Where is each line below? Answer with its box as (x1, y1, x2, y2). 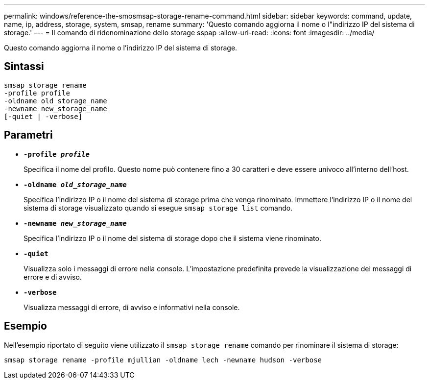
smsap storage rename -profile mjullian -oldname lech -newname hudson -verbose (4, 356, 322, 364)
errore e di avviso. (24, 272, 82, 281)
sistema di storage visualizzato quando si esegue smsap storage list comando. (24, 203, 293, 212)
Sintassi (4, 60, 44, 73)
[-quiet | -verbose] (4, 112, 83, 120)
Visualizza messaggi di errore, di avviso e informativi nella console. (24, 303, 240, 311)
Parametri (4, 129, 53, 142)
